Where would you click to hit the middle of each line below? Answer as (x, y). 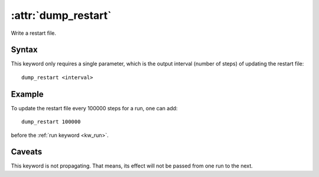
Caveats (27, 152)
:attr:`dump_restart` (61, 15)
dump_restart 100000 (51, 122)
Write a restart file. (33, 33)
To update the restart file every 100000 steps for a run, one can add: (94, 108)
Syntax (24, 50)
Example (27, 94)
